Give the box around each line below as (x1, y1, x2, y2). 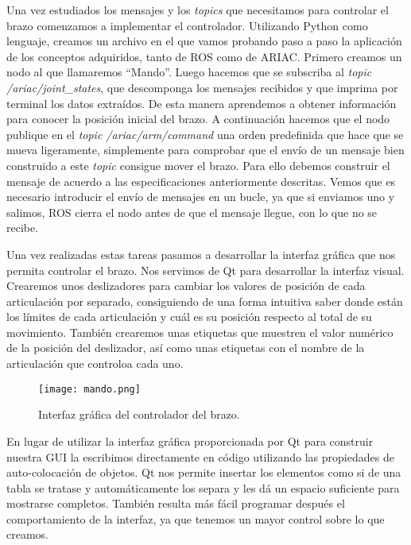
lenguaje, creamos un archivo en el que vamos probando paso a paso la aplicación (6, 33, 402, 49)
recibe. (6, 219, 39, 236)
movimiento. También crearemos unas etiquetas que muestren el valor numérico (6, 323, 394, 340)
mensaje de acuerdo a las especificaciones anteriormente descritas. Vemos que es (6, 172, 396, 189)
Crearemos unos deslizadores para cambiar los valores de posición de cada (6, 277, 366, 294)
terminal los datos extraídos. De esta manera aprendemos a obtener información (6, 95, 397, 111)
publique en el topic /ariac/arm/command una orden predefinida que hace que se (6, 126, 404, 142)
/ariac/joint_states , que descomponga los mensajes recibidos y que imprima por (6, 79, 398, 95)
